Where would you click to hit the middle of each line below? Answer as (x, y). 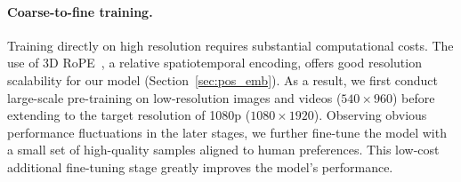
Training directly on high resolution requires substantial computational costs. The (230, 45)
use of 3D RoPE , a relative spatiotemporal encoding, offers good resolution (214, 63)
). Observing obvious (370, 115)
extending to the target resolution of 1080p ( (129, 115)
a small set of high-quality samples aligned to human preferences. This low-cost (223, 150)
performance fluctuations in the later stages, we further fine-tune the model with (227, 132)
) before (413, 97)
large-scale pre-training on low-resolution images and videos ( (174, 97)
